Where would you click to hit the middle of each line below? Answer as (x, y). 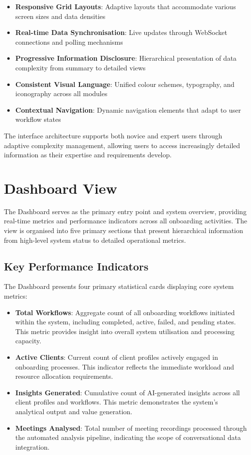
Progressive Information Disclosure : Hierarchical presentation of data (126, 58)
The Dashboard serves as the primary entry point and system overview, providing (125, 211)
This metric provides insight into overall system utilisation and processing (125, 331)
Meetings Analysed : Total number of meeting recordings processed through (131, 428)
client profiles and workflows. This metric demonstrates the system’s (117, 402)
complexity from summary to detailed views (80, 67)
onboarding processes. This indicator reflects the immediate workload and (125, 366)
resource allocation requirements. (64, 376)
